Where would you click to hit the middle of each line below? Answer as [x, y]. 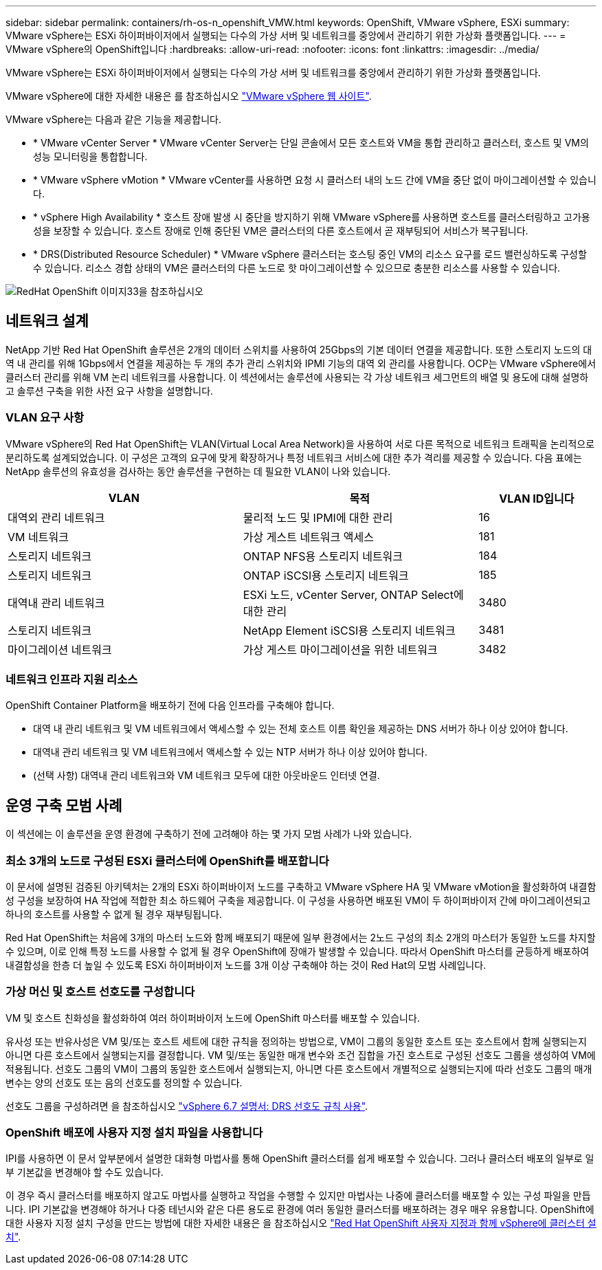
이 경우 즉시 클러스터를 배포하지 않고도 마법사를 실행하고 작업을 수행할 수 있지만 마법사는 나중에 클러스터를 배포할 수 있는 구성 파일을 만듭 [298, 1196]
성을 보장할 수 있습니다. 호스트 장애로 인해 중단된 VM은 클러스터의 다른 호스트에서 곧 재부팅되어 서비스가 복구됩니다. [281, 231]
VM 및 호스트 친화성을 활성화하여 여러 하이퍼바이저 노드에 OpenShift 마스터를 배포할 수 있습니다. [213, 1018]
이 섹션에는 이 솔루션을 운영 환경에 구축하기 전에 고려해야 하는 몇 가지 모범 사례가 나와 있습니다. [209, 834]
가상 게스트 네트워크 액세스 [308, 537]
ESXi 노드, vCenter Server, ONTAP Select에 [353, 594]
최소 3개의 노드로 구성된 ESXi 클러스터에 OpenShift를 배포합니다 [167, 861]
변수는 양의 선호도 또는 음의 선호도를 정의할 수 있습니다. [124, 1082]
